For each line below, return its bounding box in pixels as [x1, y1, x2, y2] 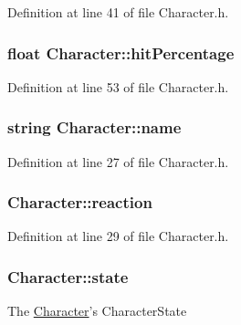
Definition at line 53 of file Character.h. [7, 77, 229, 96]
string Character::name [7, 116, 182, 139]
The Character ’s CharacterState [7, 301, 187, 320]
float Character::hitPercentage [7, 41, 235, 64]
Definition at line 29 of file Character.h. [7, 226, 229, 246]
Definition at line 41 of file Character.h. [7, 3, 229, 21]
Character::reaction [7, 191, 152, 214]
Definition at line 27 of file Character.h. [7, 152, 229, 171]
